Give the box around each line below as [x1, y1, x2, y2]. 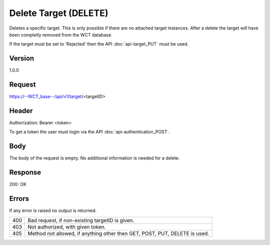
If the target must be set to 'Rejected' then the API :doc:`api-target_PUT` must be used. [9, 41, 189, 47]
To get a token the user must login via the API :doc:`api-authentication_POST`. [9, 129, 170, 135]
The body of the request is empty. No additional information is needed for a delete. [9, 155, 180, 161]
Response [9, 168, 41, 177]
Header [9, 106, 33, 115]
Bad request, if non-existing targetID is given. [27, 216, 134, 223]
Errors [9, 194, 29, 203]
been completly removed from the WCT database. [9, 31, 112, 37]
